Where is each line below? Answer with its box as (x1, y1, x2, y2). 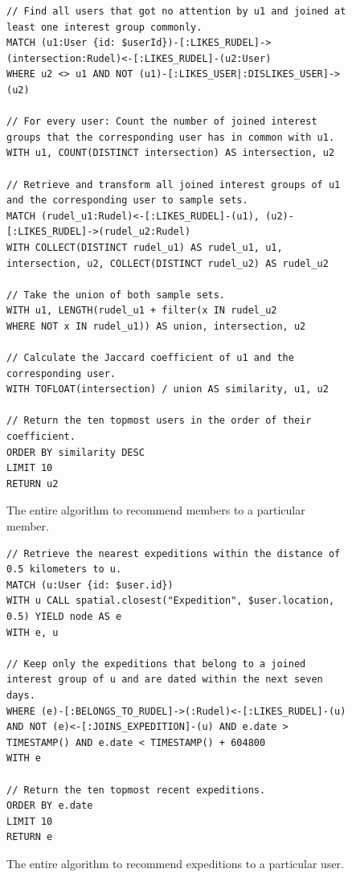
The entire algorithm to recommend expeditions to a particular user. (6, 854, 344, 871)
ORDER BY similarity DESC (6, 446, 145, 458)
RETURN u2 (6, 477, 59, 490)
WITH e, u (6, 626, 59, 638)
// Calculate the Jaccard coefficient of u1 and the (6, 352, 294, 364)
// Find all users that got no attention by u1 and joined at (6, 6, 346, 17)
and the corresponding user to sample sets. (6, 195, 248, 207)
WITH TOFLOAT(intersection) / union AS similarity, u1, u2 (6, 383, 329, 395)
